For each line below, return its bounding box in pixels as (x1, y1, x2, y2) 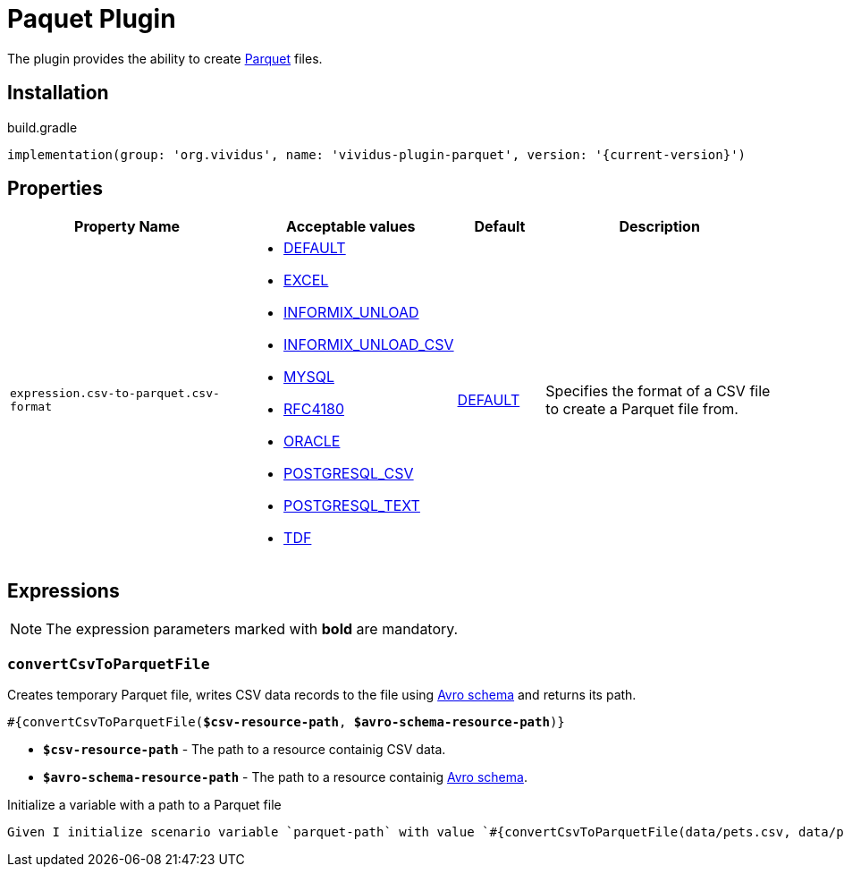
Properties (7, 177, 103, 200)
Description (619, 217, 700, 236)
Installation (7, 81, 109, 105)
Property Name (74, 217, 181, 236)
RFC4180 (283, 400, 345, 419)
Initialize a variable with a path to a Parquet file (7, 797, 282, 813)
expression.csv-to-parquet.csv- (10, 386, 220, 401)
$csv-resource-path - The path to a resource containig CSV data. (43, 742, 446, 758)
